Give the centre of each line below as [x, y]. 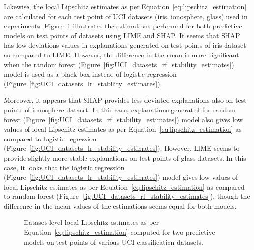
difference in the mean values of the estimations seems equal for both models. [120, 206]
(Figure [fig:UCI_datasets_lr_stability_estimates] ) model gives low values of [121, 177]
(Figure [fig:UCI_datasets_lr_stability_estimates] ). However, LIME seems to [122, 148]
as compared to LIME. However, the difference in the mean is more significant [122, 54]
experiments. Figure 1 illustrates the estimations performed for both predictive [123, 26]
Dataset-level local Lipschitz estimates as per [91, 222]
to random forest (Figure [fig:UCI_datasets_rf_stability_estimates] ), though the [127, 196]
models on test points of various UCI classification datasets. [113, 241]
